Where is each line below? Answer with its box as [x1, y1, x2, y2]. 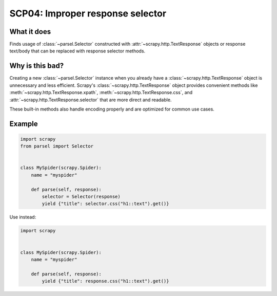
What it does [9, 27, 51, 36]
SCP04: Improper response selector [9, 8, 167, 19]
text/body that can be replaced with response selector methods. [9, 48, 146, 54]
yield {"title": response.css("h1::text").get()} [42, 278, 169, 284]
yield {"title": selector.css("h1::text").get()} [42, 201, 169, 207]
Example [9, 119, 38, 128]
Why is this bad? [9, 62, 64, 70]
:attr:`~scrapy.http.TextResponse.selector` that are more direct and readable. [9, 97, 172, 103]
